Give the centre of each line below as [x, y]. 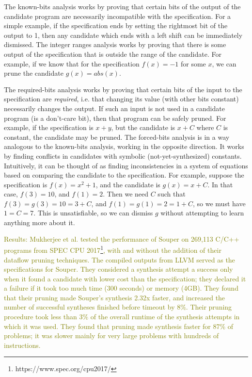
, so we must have [219, 203]
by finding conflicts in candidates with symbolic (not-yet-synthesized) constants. [123, 156]
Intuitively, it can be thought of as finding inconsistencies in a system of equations [126, 165]
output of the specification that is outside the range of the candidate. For [113, 54]
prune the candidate [34, 73]
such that [172, 194]
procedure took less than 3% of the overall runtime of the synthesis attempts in [122, 317]
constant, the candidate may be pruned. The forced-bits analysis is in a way [117, 137]
